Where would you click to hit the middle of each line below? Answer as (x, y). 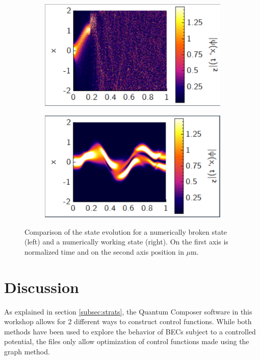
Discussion (42, 287)
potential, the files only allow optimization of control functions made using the (127, 341)
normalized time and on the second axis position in (104, 251)
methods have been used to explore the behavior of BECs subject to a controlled (130, 331)
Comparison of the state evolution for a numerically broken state (126, 231)
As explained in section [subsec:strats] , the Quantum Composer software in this (128, 311)
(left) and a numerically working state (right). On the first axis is (126, 242)
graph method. (27, 352)
